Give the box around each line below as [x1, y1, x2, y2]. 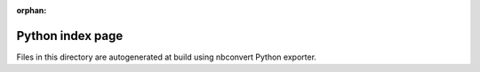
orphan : [16, 5, 47, 15]
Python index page [16, 28, 124, 44]
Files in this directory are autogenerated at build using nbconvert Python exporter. [16, 52, 317, 62]
